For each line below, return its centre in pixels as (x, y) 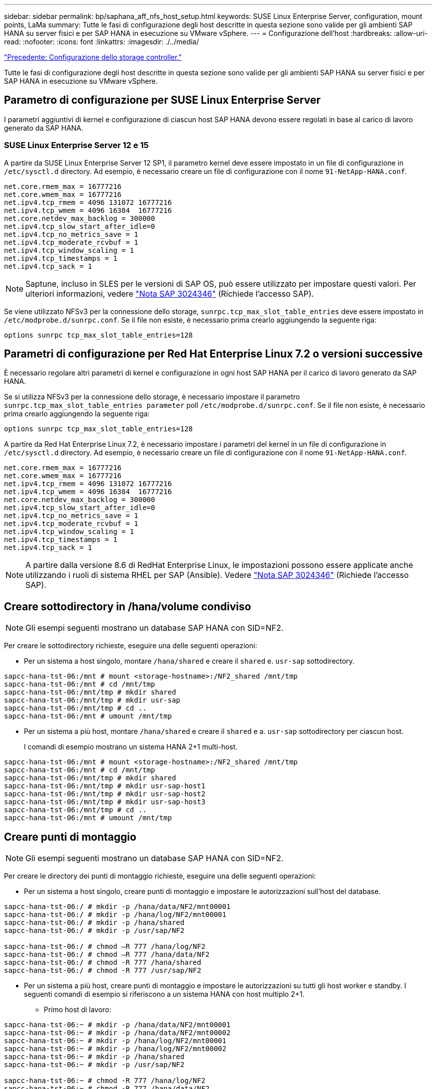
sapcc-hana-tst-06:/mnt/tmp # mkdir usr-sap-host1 (105, 786)
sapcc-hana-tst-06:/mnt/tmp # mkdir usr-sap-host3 (105, 802)
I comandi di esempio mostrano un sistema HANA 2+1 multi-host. (131, 747)
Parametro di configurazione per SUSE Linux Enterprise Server (163, 100)
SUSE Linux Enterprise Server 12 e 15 (76, 145)
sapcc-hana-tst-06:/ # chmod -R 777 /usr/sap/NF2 (103, 971)
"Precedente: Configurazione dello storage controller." (93, 57)
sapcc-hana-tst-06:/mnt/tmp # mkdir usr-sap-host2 (105, 794)
